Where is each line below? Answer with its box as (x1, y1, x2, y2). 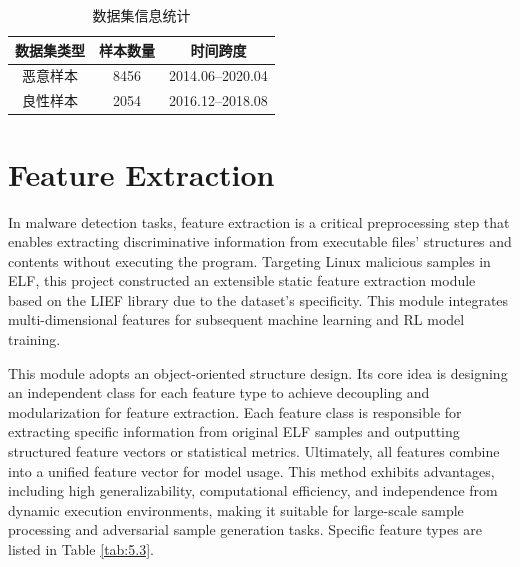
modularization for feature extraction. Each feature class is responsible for (8, 401, 462, 422)
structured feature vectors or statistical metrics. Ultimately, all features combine (8, 441, 500, 462)
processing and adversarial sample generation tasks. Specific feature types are (8, 519, 483, 540)
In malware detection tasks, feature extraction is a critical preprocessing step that (8, 211, 510, 232)
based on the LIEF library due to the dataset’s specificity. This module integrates (8, 289, 509, 310)
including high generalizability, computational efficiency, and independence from (8, 480, 498, 501)
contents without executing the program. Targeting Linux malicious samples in (8, 250, 491, 271)
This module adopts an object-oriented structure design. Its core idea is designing (8, 362, 508, 383)
